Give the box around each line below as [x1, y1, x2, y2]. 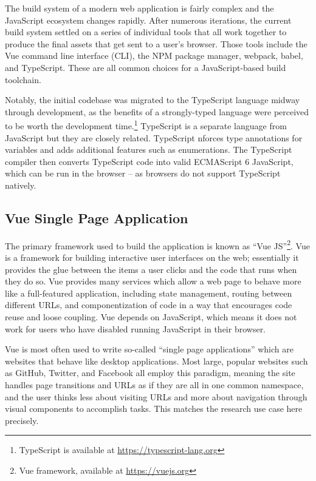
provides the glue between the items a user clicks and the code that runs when [5, 263, 297, 275]
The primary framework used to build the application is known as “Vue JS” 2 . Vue [5, 237, 310, 252]
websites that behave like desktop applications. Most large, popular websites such [5, 354, 308, 367]
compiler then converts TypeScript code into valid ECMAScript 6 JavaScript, [5, 155, 294, 167]
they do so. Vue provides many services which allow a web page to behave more [5, 275, 301, 288]
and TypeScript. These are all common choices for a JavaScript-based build [5, 61, 286, 73]
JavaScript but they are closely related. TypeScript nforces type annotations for [5, 131, 303, 144]
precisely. [5, 414, 39, 426]
